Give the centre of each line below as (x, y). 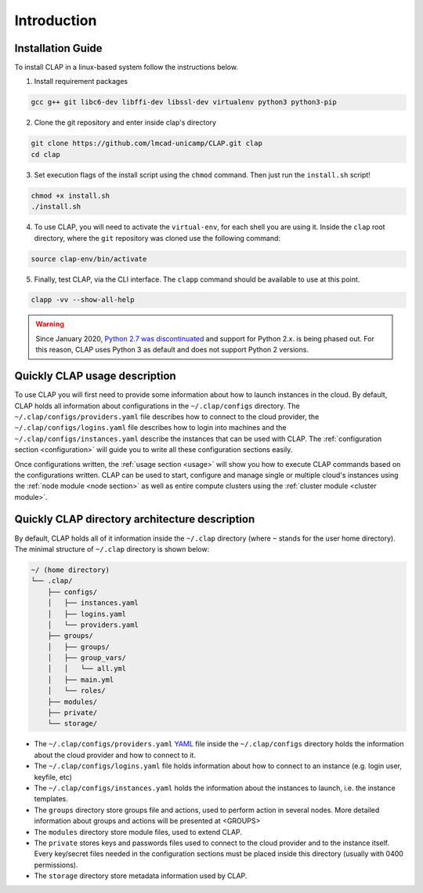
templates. (51, 799)
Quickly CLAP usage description (95, 376)
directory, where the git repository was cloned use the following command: (157, 238)
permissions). (56, 865)
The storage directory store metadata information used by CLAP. (141, 876)
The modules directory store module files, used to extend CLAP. (138, 832)
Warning (50, 324)
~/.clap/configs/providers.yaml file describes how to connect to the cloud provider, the (167, 417)
